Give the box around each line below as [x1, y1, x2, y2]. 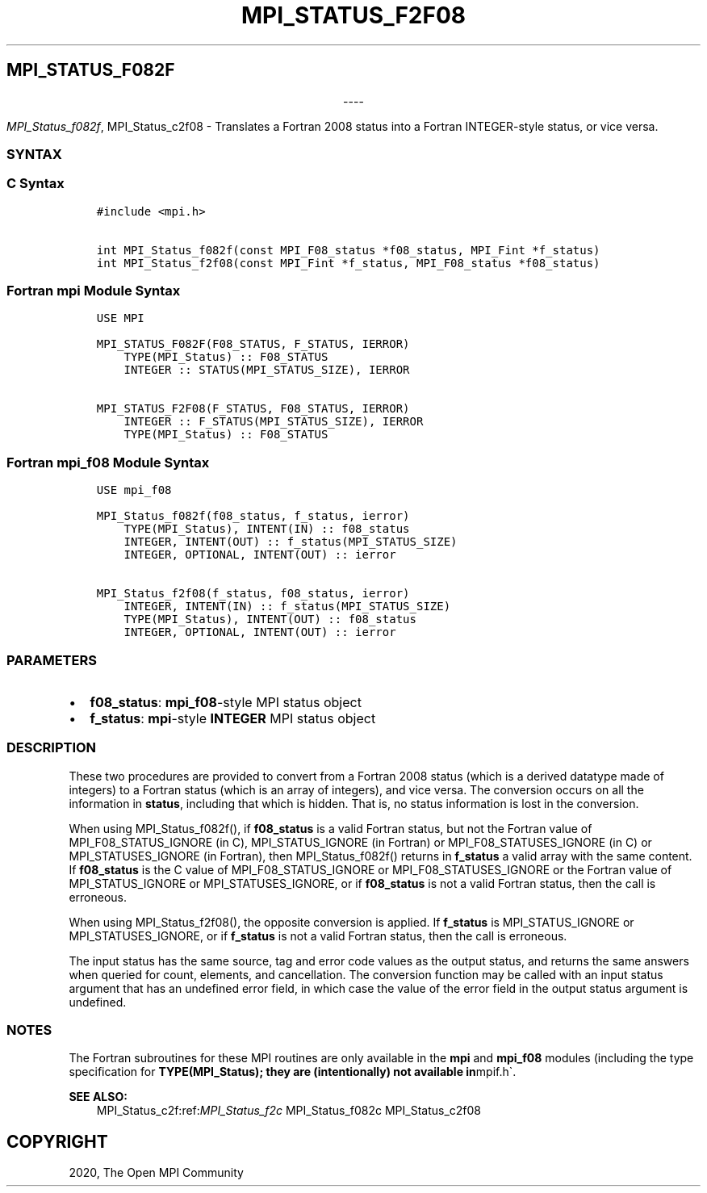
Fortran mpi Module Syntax [6, 283, 181, 299]
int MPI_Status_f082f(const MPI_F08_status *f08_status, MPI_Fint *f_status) [96, 243, 600, 257]
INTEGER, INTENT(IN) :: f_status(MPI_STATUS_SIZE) [123, 600, 451, 613]
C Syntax [6, 175, 65, 192]
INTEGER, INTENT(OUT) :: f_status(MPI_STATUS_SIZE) [123, 535, 458, 549]
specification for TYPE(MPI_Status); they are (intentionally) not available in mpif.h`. [69, 1065, 517, 1079]
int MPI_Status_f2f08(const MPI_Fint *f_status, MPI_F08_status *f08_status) [96, 256, 600, 270]
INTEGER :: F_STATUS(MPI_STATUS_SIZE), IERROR [123, 415, 424, 429]
